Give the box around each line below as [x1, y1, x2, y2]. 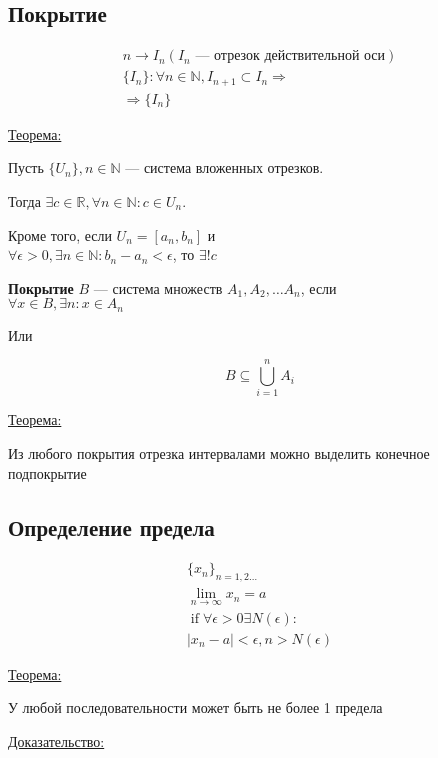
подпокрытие [8, 462, 87, 483]
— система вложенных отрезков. [125, 157, 324, 178]
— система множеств [93, 277, 223, 298]
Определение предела [8, 511, 215, 542]
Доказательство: [8, 730, 105, 751]
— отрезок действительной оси [195, 49, 386, 64]
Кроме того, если [8, 224, 112, 245]
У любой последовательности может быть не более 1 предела [8, 697, 383, 718]
